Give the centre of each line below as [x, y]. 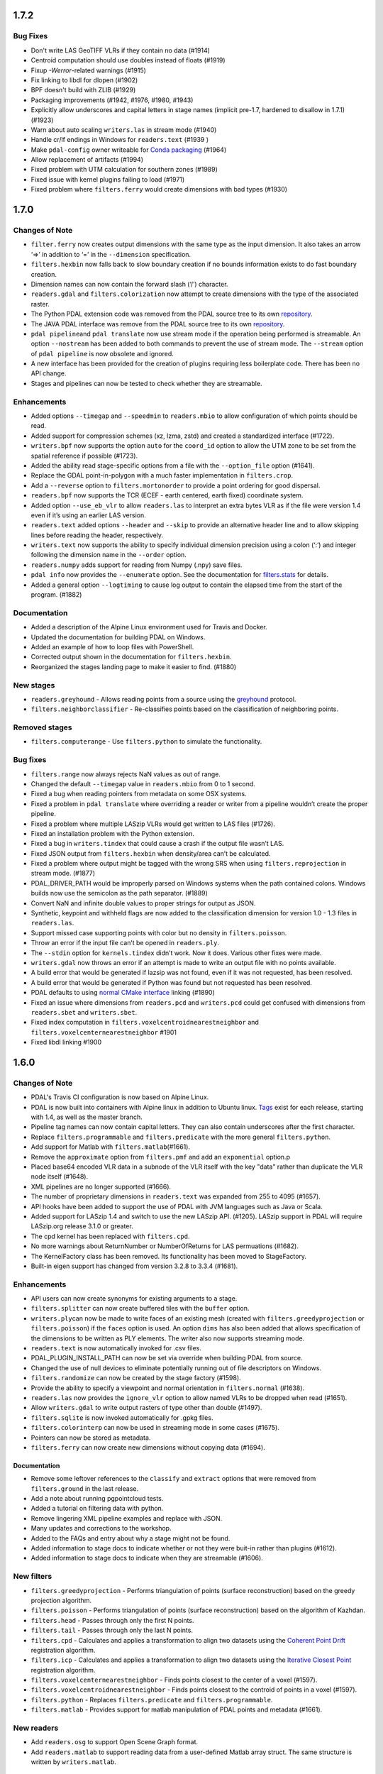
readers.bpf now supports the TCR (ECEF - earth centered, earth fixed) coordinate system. [167, 495]
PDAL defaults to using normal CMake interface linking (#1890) [123, 993]
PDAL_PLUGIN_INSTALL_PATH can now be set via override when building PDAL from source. [167, 1358]
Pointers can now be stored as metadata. [91, 1438]
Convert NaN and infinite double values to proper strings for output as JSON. [143, 903]
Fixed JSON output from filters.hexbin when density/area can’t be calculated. [151, 853]
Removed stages [43, 727]
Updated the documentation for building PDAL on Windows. [118, 637]
